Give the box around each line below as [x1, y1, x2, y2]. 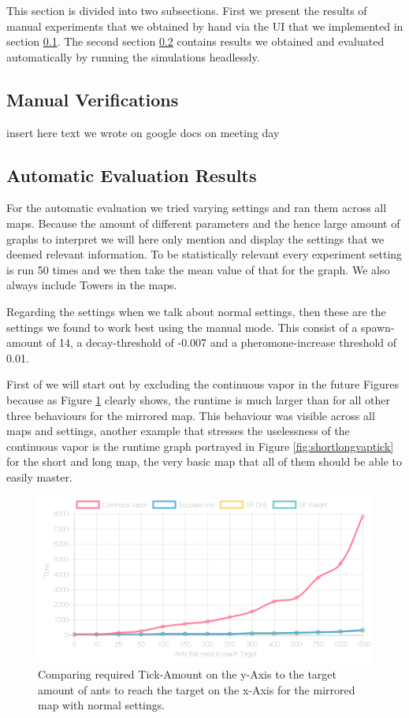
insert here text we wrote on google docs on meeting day [6, 124, 280, 140]
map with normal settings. [38, 697, 165, 713]
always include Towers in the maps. [6, 277, 177, 293]
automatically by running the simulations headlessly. [6, 48, 260, 65]
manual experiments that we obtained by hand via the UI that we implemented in [6, 17, 403, 34]
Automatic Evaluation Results [6, 162, 257, 187]
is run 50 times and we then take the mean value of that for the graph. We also [6, 261, 390, 277]
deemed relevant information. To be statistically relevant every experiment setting [6, 246, 403, 262]
